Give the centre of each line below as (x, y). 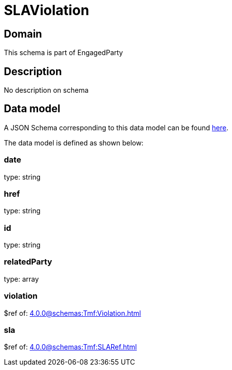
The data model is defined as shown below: (74, 143)
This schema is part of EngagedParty (64, 53)
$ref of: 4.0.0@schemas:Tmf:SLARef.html (70, 347)
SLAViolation (47, 10)
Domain (23, 34)
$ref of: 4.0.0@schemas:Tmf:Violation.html (73, 313)
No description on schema (46, 90)
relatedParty (28, 262)
